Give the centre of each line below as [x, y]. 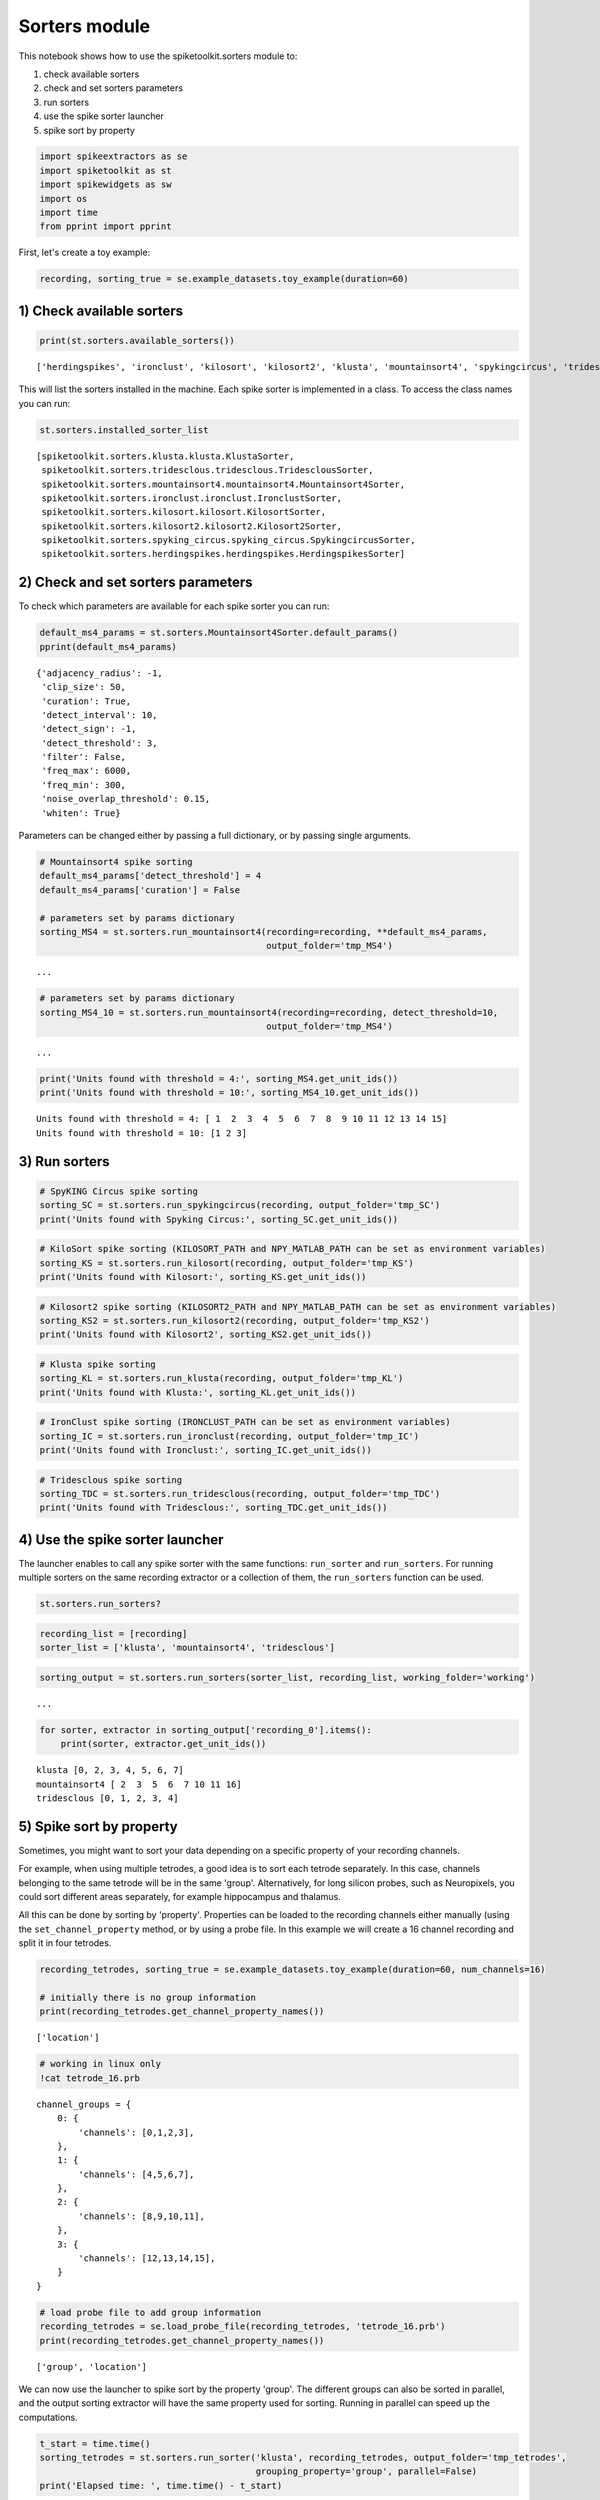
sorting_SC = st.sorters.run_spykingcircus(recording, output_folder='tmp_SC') [240, 1205]
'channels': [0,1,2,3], [136, 2132]
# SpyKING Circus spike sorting [119, 1191]
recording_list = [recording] [113, 1633]
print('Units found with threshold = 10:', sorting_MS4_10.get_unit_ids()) [229, 1093]
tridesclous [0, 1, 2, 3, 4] [107, 1798]
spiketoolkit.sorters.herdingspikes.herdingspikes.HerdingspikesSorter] [223, 554]
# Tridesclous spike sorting [111, 1479]
